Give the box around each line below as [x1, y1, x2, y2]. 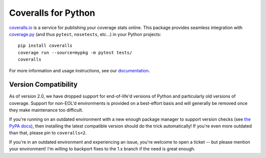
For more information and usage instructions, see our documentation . [9, 67, 150, 73]
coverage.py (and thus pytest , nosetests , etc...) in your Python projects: [9, 31, 162, 37]
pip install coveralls [18, 43, 73, 49]
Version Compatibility [9, 80, 78, 89]
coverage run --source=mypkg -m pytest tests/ [18, 50, 133, 55]
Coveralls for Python [9, 7, 96, 18]
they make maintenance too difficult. [9, 107, 83, 113]
